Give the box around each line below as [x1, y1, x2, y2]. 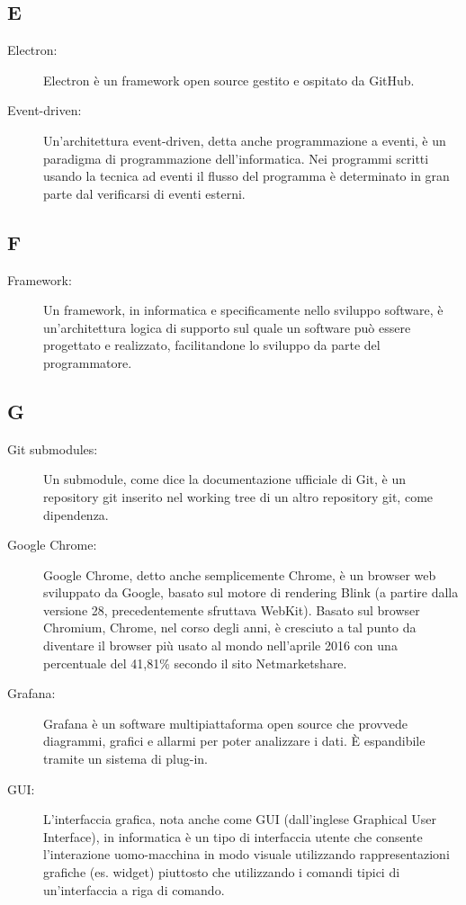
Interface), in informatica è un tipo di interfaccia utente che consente [43, 827, 423, 846]
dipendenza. [43, 505, 109, 524]
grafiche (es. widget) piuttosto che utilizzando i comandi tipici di [43, 863, 400, 882]
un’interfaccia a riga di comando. [43, 880, 225, 899]
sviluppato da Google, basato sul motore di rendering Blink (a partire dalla [43, 583, 459, 602]
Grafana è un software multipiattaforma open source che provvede [43, 713, 408, 732]
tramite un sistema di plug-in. [43, 749, 208, 768]
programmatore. [43, 353, 132, 372]
